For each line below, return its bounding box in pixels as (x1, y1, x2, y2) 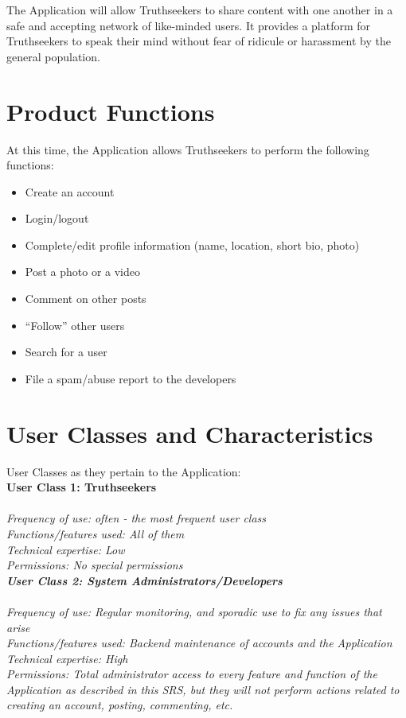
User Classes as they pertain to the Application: (6, 463, 241, 479)
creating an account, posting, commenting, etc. (6, 697, 233, 713)
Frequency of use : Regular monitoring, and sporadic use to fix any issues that (6, 603, 382, 619)
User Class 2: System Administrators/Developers (6, 572, 283, 588)
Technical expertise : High (6, 650, 128, 666)
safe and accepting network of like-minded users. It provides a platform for (6, 17, 371, 33)
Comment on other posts (25, 290, 146, 307)
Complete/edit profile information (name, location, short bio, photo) (25, 236, 360, 253)
